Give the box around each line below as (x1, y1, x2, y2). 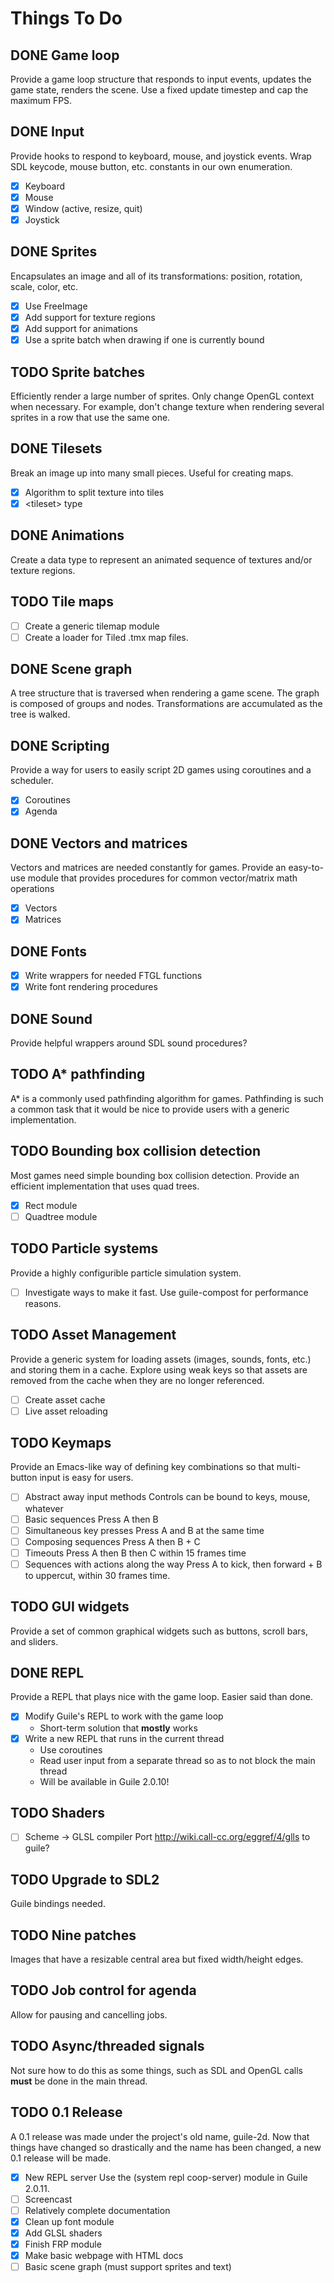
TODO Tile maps (10, 593, 115, 611)
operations (10, 883, 55, 895)
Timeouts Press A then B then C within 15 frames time (24, 1547, 247, 1559)
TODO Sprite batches (10, 363, 145, 381)
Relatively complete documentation (24, 2204, 171, 2216)
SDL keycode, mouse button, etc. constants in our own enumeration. (10, 160, 293, 172)
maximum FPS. (10, 95, 73, 106)
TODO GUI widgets (10, 1598, 130, 1616)
